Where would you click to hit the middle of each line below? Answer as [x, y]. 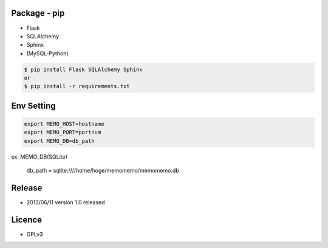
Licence [27, 220]
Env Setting [33, 105]
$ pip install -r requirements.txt [77, 86]
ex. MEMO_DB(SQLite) [39, 157]
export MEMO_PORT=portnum [63, 133]
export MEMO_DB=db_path [60, 141]
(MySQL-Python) [48, 53]
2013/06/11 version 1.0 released [66, 202]
